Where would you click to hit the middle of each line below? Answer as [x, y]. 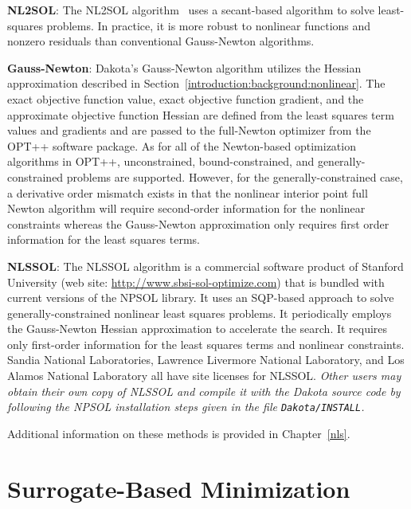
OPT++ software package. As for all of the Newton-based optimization [182, 145]
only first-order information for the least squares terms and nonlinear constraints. [206, 344]
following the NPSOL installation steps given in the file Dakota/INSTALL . [186, 407]
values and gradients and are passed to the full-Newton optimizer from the [189, 130]
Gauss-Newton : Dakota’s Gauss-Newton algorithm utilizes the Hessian [184, 67]
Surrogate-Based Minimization [179, 488]
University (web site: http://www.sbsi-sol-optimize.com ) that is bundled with [196, 282]
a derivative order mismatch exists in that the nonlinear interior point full [188, 192]
